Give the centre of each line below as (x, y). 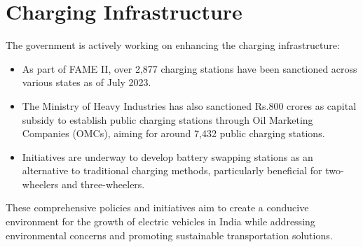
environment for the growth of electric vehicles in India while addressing (160, 221)
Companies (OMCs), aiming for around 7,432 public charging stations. (173, 133)
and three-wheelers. (103, 184)
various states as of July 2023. (87, 82)
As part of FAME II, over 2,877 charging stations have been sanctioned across (190, 68)
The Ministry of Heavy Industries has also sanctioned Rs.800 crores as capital (189, 105)
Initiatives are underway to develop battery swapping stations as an (167, 156)
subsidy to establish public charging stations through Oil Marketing (167, 119)
